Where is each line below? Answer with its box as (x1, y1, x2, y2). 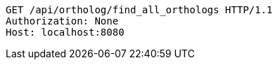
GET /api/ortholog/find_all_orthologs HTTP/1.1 (6, 4, 273, 15)
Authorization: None (6, 15, 119, 27)
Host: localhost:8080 (6, 27, 125, 38)
